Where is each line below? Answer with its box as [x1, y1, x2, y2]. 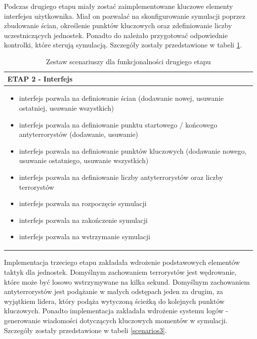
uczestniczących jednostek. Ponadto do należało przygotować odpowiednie [4, 30, 228, 40]
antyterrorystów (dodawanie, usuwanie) [19, 129, 138, 139]
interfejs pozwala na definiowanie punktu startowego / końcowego [19, 119, 217, 129]
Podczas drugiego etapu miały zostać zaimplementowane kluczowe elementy [4, 1, 233, 11]
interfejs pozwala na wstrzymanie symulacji [19, 231, 150, 242]
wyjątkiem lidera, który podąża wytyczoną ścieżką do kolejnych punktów [4, 296, 225, 306]
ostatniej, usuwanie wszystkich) [19, 103, 114, 113]
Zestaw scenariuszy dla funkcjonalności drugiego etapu [46, 56, 211, 66]
